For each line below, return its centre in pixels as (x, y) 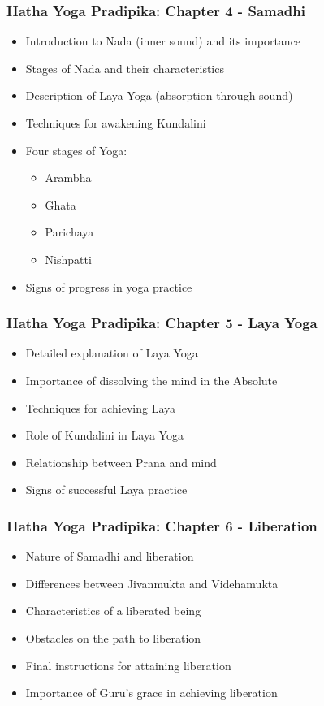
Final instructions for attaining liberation (128, 665)
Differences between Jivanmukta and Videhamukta (152, 583)
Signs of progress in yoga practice (109, 286)
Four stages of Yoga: (76, 150)
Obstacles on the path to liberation (113, 637)
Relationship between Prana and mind (121, 462)
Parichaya (69, 232)
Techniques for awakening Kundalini (116, 123)
